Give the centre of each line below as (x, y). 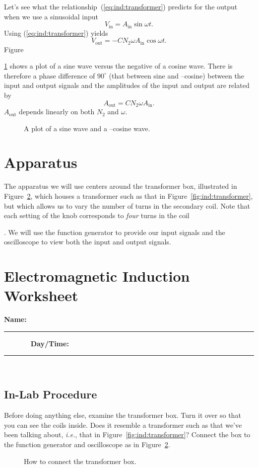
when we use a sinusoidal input (51, 16)
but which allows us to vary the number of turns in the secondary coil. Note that (127, 205)
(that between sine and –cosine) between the (176, 75)
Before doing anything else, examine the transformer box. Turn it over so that (123, 415)
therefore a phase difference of (50, 75)
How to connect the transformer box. (80, 461)
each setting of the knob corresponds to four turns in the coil (97, 215)
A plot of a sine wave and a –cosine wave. (87, 128)
